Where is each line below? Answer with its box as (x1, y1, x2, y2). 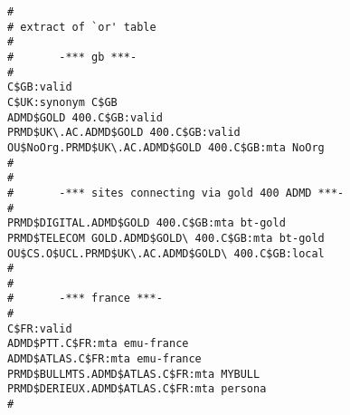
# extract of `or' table (7, 20, 156, 34)
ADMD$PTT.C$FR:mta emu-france (7, 337, 189, 351)
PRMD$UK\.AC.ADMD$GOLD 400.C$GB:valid (7, 126, 241, 140)
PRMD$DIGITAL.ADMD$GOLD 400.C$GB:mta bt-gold (7, 217, 286, 230)
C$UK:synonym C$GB (7, 95, 118, 109)
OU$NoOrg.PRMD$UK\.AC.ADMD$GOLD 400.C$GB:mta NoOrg (7, 140, 325, 154)
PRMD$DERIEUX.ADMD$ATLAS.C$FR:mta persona (7, 382, 267, 396)
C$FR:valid (7, 322, 72, 335)
